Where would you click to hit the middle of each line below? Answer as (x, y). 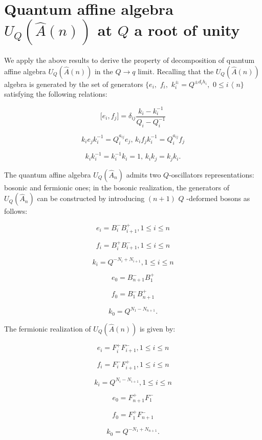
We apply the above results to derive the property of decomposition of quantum (129, 60)
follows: (16, 211)
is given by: (157, 328)
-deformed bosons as (218, 198)
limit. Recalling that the (176, 71)
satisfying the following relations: (56, 94)
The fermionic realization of (48, 328)
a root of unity (187, 30)
